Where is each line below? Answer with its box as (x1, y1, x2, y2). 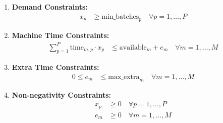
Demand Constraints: (12, 2, 88, 12)
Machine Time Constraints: (12, 30, 109, 40)
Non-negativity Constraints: (12, 89, 111, 100)
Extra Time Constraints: (12, 62, 99, 72)
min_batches (101, 13, 139, 20)
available (119, 44, 147, 51)
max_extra (108, 73, 140, 80)
